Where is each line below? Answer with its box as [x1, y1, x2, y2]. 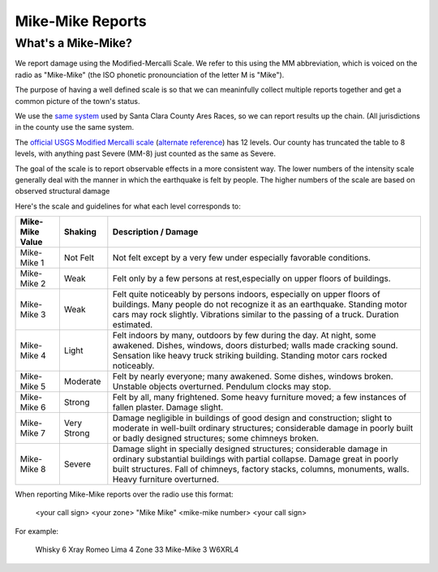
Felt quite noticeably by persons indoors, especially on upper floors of [112, 289, 380, 300]
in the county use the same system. [15, 123, 135, 132]
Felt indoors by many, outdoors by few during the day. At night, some [112, 329, 376, 341]
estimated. [112, 319, 153, 330]
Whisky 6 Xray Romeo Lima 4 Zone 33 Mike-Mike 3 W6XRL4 [35, 544, 239, 555]
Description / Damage [112, 226, 199, 238]
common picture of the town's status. [15, 96, 140, 105]
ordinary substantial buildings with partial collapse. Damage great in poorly [112, 454, 399, 465]
